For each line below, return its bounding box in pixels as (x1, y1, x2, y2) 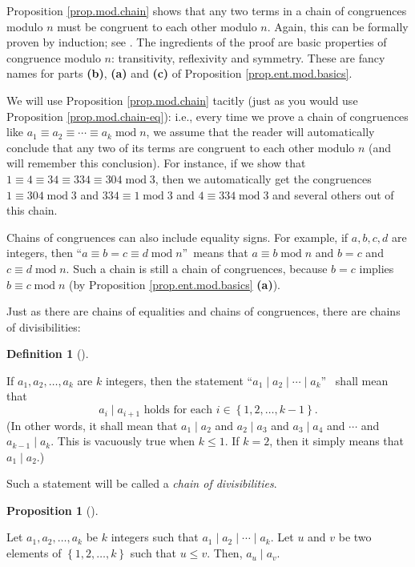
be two (338, 529, 372, 545)
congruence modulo (6, 49, 101, 66)
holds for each (143, 404, 213, 416)
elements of (6, 545, 62, 561)
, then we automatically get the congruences (155, 170, 372, 187)
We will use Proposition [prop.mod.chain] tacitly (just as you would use (6, 91, 358, 108)
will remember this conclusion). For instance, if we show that (6, 155, 306, 171)
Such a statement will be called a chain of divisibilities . (6, 475, 277, 492)
